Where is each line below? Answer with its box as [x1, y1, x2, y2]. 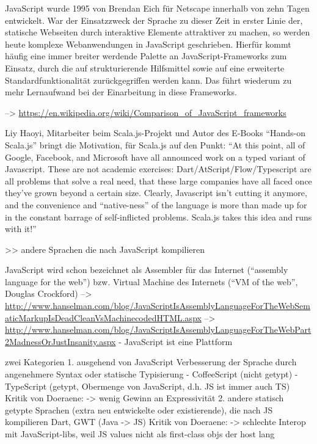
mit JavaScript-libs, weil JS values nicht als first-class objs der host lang [5, 428, 275, 440]
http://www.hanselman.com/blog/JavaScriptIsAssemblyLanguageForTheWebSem [5, 299, 310, 312]
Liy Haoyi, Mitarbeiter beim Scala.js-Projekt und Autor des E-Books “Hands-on [5, 126, 306, 139]
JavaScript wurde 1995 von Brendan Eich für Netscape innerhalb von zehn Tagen [5, 2, 310, 14]
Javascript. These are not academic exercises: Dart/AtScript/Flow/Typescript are [5, 162, 312, 175]
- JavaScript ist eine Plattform [118, 335, 233, 348]
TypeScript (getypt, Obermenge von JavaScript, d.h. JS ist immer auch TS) [5, 379, 290, 392]
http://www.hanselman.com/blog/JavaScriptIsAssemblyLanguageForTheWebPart [5, 323, 312, 336]
